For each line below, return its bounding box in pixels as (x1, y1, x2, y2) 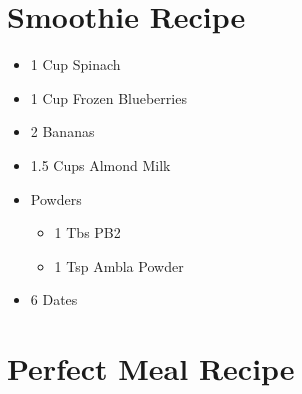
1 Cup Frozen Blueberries (30, 87, 187, 108)
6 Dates (30, 289, 78, 310)
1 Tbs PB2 (54, 222, 121, 243)
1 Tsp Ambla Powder (54, 255, 184, 276)
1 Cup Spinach (30, 54, 121, 75)
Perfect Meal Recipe (7, 348, 295, 389)
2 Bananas (30, 121, 95, 142)
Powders (30, 188, 82, 209)
